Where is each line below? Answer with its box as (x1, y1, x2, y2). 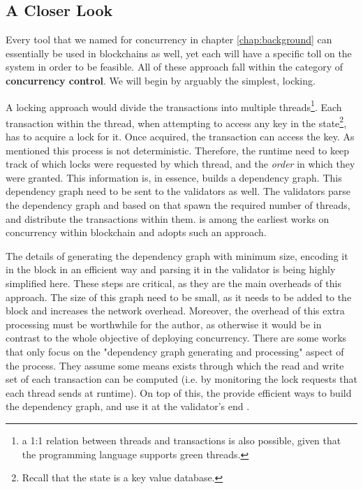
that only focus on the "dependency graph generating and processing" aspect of (6, 344, 344, 358)
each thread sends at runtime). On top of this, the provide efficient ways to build (6, 385, 352, 400)
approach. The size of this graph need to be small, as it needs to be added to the (6, 289, 352, 304)
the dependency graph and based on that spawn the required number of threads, (6, 198, 350, 212)
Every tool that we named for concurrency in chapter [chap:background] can (6, 32, 332, 47)
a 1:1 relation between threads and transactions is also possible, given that (22, 432, 341, 447)
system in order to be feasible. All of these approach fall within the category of (6, 59, 343, 74)
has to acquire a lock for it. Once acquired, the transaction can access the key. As (6, 129, 355, 144)
